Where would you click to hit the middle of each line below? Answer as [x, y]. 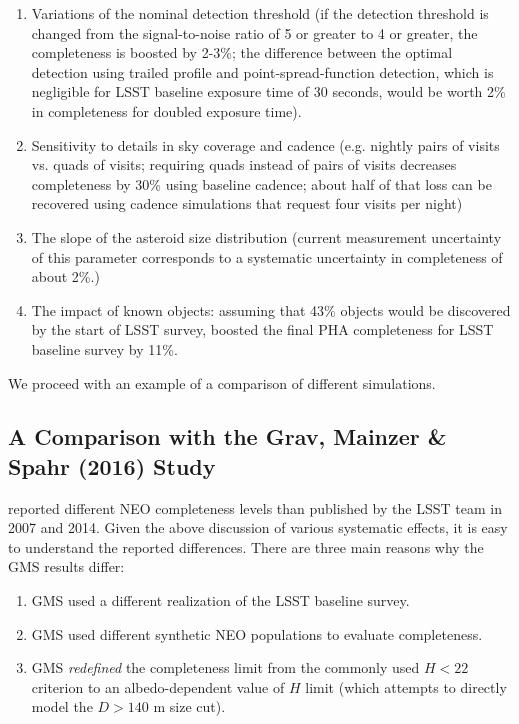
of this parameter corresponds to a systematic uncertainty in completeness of [267, 256]
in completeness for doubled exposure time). [166, 110]
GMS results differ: [66, 566]
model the [62, 706]
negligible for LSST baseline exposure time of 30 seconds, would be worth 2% [268, 91]
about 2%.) [65, 276]
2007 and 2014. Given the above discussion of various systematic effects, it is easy [258, 527]
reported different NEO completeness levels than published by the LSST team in [255, 507]
